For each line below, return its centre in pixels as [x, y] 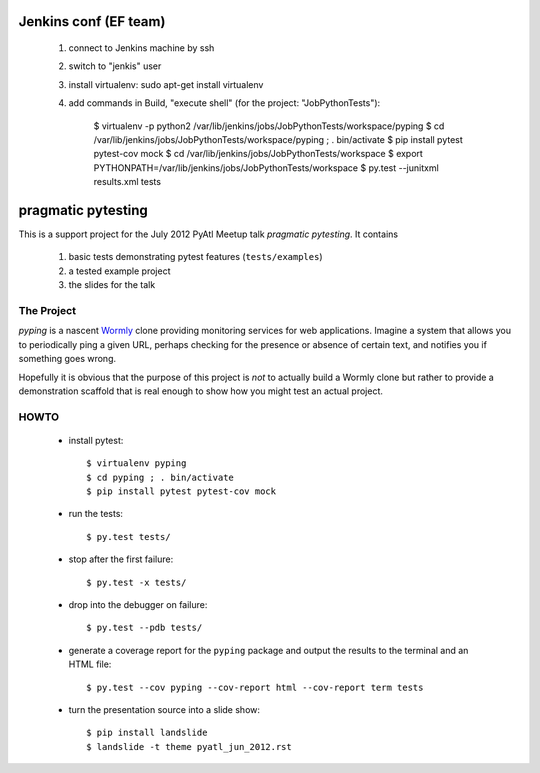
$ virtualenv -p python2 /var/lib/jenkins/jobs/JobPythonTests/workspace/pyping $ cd [269, 126]
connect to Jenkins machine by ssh [141, 48]
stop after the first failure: [121, 559]
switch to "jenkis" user [115, 66]
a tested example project [119, 271]
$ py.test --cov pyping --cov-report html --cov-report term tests [255, 687]
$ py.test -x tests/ [136, 582]
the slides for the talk [112, 285]
